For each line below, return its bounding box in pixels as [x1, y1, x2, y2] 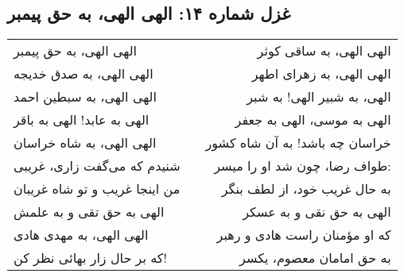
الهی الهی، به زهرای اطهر [251, 64, 391, 83]
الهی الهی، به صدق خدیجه [14, 64, 153, 83]
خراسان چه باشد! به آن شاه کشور [205, 133, 391, 152]
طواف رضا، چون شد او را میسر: [214, 156, 391, 175]
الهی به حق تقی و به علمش [14, 202, 165, 221]
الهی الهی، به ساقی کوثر [257, 41, 391, 60]
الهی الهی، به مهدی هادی [14, 225, 149, 244]
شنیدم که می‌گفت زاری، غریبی [14, 156, 181, 175]
